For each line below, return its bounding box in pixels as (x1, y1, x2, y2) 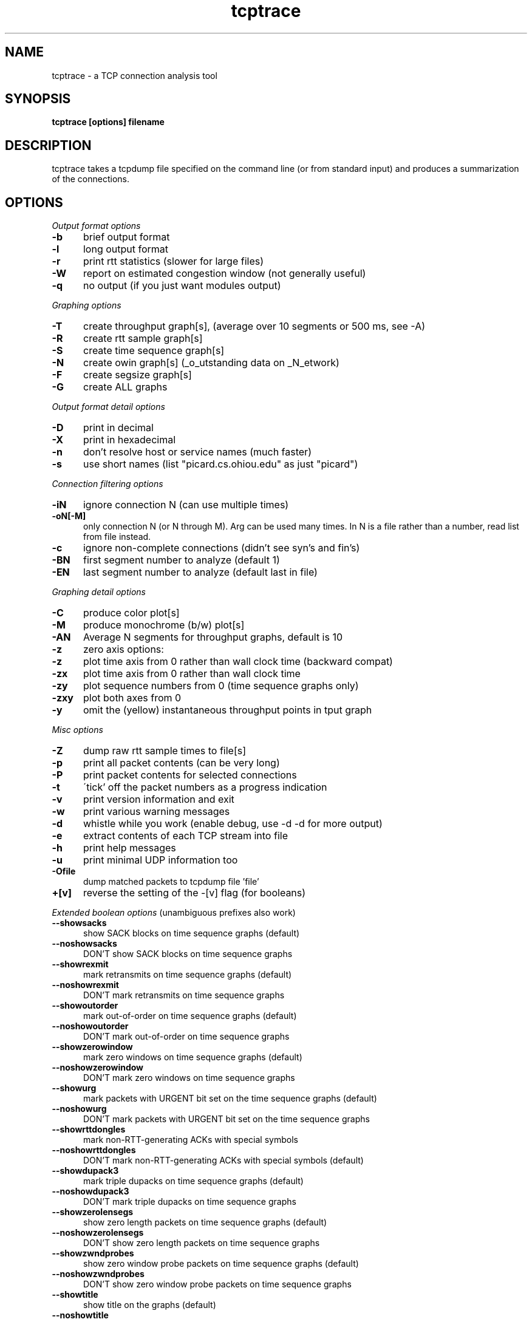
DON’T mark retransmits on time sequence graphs (83, 990, 285, 1001)
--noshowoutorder (52, 1021, 129, 1032)
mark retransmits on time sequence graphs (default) (83, 969, 292, 980)
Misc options (52, 724, 103, 735)
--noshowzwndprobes (52, 1269, 145, 1279)
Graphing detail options (52, 587, 146, 598)
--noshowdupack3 (52, 1186, 129, 1197)
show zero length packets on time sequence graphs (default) (83, 1217, 327, 1228)
